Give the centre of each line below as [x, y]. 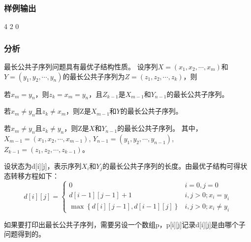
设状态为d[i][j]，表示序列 [43, 166]
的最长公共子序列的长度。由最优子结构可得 [172, 166]
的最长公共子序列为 [94, 76]
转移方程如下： [35, 176]
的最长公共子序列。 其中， [160, 128]
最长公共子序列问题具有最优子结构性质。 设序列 [81, 67]
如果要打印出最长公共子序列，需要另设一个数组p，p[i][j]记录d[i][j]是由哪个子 [125, 224]
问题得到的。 [25, 234]
